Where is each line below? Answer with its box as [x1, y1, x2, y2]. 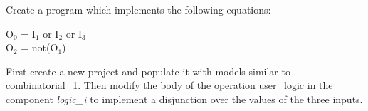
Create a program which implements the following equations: [6, 2, 271, 16]
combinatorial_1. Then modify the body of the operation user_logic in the [6, 78, 333, 92]
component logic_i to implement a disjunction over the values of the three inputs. [6, 91, 363, 106]
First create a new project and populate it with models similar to [6, 63, 290, 78]
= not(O [21, 40, 58, 55]
